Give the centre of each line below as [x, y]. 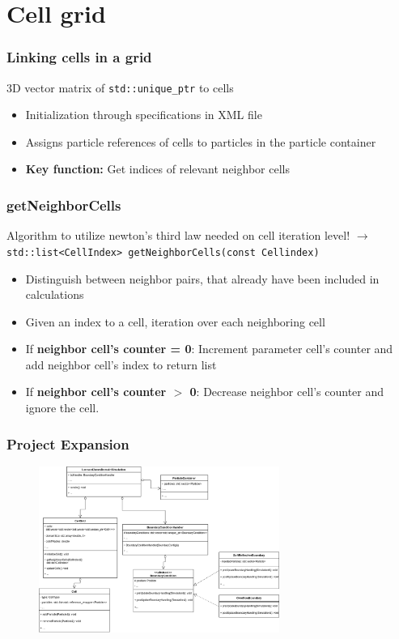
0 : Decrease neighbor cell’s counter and [287, 392]
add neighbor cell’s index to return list [121, 364]
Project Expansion [68, 443]
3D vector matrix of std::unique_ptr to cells [120, 87]
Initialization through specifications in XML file [144, 115]
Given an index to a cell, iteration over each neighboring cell [175, 321]
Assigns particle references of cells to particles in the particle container [201, 141]
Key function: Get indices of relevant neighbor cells [157, 169]
